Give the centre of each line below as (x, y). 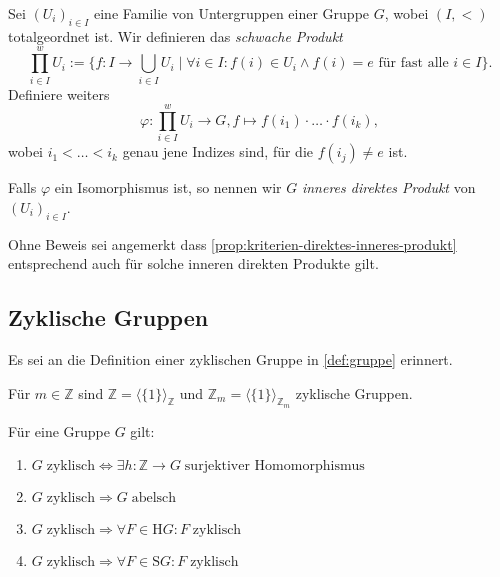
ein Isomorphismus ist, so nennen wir (168, 187)
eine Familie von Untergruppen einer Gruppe (231, 13)
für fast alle (413, 63)
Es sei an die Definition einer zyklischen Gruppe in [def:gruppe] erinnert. (230, 359)
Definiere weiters (59, 93)
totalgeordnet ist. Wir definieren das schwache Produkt (175, 35)
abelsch (154, 498)
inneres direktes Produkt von (388, 187)
